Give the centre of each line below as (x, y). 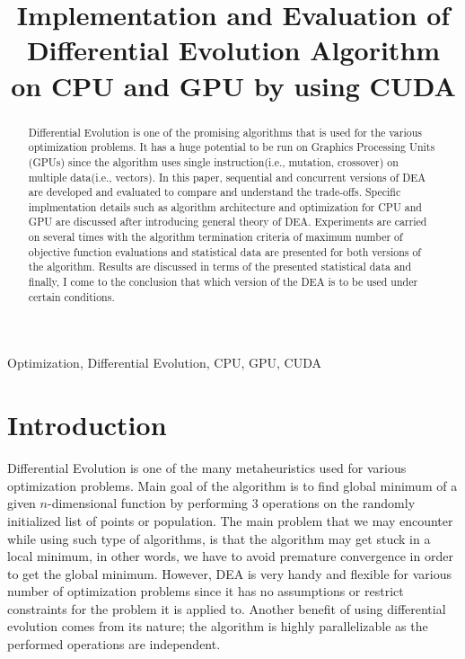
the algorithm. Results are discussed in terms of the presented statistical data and (220, 267)
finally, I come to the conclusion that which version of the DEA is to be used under (223, 282)
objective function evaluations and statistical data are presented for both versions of (224, 251)
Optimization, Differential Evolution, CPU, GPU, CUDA (164, 363)
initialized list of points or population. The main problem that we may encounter (230, 520)
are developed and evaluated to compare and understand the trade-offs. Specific (215, 192)
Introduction (87, 425)
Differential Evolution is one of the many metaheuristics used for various (207, 468)
